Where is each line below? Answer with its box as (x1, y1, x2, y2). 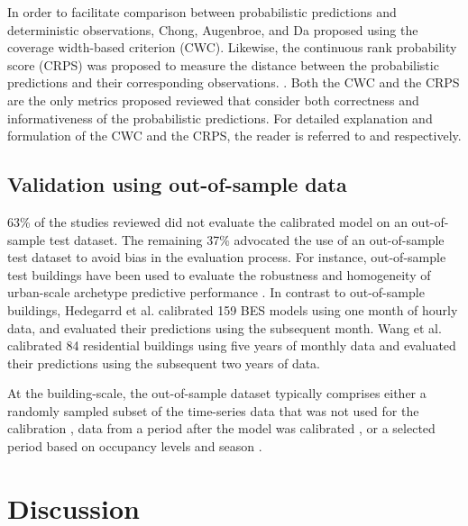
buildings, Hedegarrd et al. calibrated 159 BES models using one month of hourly (7, 300, 458, 319)
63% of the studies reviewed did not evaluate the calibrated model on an (7, 212, 408, 231)
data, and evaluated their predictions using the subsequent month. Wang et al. (7, 318, 442, 337)
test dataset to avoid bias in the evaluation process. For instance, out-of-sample (7, 248, 446, 267)
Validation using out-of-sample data (7, 170, 347, 198)
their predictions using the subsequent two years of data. (7, 353, 321, 372)
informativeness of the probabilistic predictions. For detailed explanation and (7, 108, 433, 127)
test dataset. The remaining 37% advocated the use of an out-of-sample (49, 230, 445, 249)
